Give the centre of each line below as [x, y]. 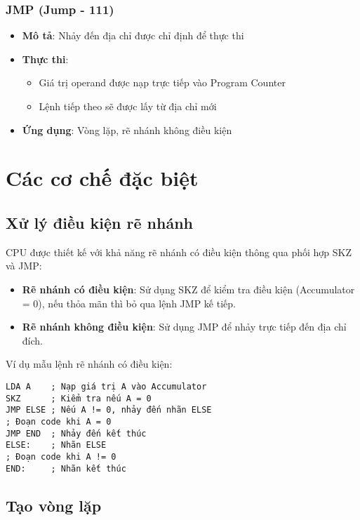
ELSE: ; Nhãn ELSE [56, 445]
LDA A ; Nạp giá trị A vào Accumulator [106, 386]
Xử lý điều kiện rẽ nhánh [99, 222]
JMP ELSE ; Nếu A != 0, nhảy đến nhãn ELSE [109, 410]
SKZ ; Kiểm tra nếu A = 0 [79, 398]
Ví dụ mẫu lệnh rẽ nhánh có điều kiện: [89, 364]
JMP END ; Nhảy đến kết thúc [76, 433]
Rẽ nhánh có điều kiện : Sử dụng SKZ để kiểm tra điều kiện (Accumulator [188, 289]
